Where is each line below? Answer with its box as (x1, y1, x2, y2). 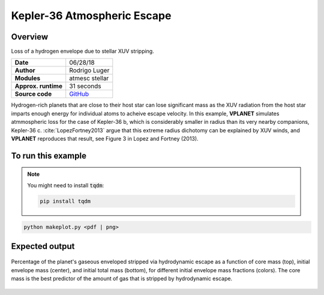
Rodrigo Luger (69, 66, 110, 75)
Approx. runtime (14, 82, 63, 90)
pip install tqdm (40, 197, 91, 205)
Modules (14, 74, 41, 83)
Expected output (11, 241, 75, 251)
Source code (14, 90, 52, 98)
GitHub (69, 90, 89, 98)
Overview (11, 32, 49, 42)
